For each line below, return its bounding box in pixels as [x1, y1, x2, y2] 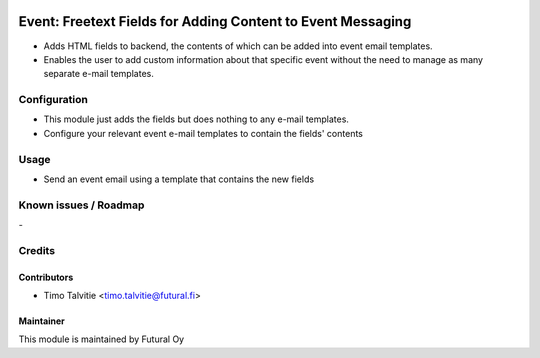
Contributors [18, 271, 74, 283]
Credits [18, 243, 55, 257]
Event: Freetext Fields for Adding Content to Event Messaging [18, 13, 412, 30]
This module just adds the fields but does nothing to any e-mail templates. [43, 113, 350, 125]
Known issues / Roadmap [18, 198, 145, 212]
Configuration [18, 93, 89, 107]
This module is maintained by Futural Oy [18, 333, 185, 345]
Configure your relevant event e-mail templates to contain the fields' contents [43, 127, 364, 139]
